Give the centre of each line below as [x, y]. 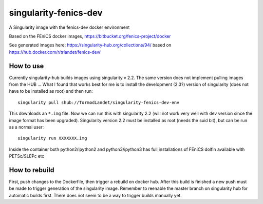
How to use [26, 66]
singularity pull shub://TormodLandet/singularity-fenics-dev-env [99, 102]
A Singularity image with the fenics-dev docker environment [69, 27]
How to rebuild [32, 170]
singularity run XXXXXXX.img [52, 138]
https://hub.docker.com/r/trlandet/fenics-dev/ [55, 52]
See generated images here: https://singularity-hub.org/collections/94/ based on [90, 45]
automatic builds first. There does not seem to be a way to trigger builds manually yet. [95, 195]
